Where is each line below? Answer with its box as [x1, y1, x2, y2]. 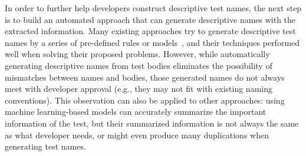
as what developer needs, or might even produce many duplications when [5, 128, 269, 141]
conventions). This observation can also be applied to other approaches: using [5, 94, 285, 106]
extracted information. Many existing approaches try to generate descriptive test [5, 25, 296, 37]
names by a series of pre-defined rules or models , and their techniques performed [5, 36, 300, 48]
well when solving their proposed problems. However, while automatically [5, 48, 270, 60]
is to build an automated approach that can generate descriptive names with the [5, 13, 296, 25]
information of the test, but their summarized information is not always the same [5, 117, 299, 129]
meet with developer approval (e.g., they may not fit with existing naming [5, 82, 272, 95]
